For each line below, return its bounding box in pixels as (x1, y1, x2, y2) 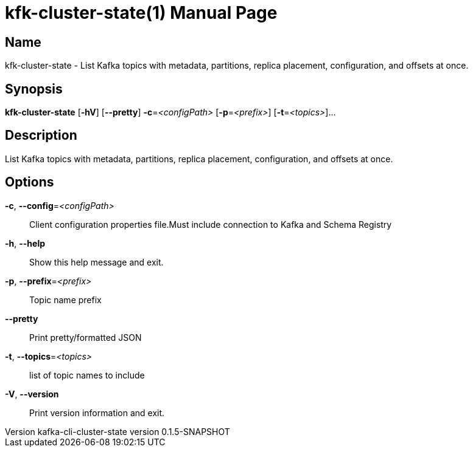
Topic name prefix (29, 294, 102, 305)
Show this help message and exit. (29, 256, 164, 267)
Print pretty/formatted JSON (29, 332, 142, 343)
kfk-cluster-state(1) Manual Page (5, 2, 278, 23)
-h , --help (5, 238, 46, 248)
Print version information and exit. (29, 407, 165, 418)
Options (5, 174, 54, 190)
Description (5, 128, 77, 143)
